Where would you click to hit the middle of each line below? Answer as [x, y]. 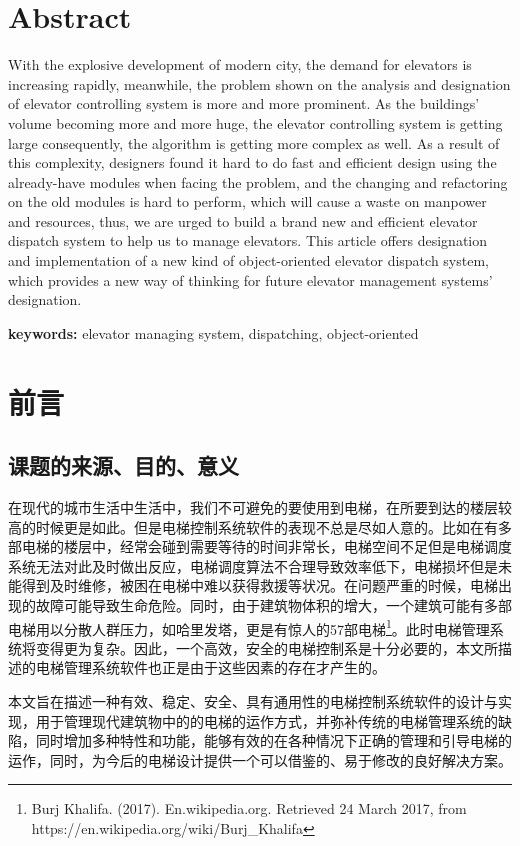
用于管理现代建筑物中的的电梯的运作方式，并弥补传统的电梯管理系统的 [266, 720]
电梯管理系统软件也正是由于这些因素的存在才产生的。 [210, 667]
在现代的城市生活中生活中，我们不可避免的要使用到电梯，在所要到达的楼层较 [260, 507]
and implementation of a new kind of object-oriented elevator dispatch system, [248, 260]
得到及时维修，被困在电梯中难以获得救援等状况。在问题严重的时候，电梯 [259, 585]
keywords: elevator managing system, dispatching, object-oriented [213, 332]
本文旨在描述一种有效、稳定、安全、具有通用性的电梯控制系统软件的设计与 [253, 701]
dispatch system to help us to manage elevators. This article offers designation [248, 240]
